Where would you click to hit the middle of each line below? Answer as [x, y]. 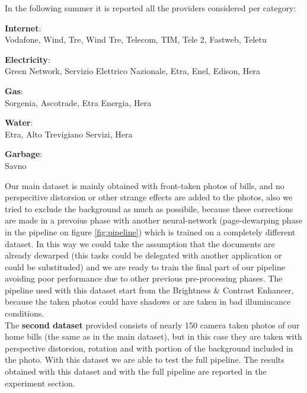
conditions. [25, 313]
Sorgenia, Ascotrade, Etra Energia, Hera [78, 102]
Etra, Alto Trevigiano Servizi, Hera [69, 134]
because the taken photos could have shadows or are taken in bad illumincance [148, 301]
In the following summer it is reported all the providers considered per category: [151, 8]
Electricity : [28, 59]
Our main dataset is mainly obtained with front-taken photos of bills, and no [145, 185]
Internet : [23, 28]
